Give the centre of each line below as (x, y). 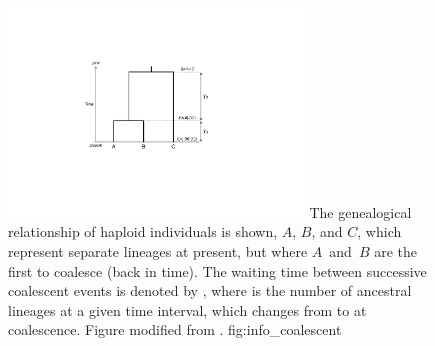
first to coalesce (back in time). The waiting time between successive (217, 270)
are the (396, 250)
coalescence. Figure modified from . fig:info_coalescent (175, 329)
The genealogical (360, 211)
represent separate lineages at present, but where (158, 250)
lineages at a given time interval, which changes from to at (187, 309)
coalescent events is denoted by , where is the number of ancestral (210, 290)
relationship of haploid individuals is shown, (143, 231)
